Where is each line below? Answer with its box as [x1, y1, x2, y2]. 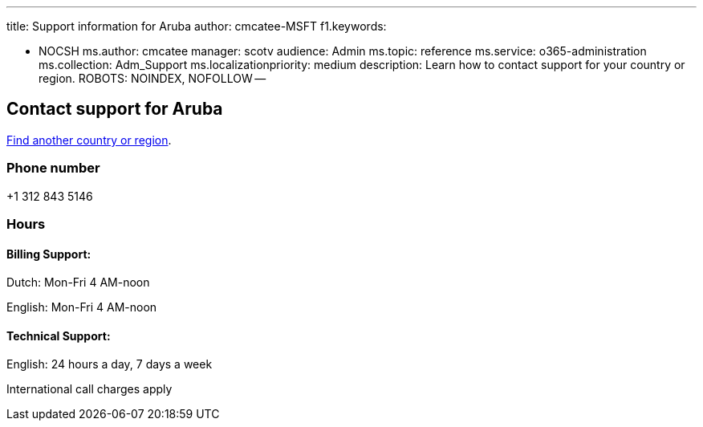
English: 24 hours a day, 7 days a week [6, 357, 213, 372]
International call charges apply [6, 382, 173, 396]
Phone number [6, 160, 100, 177]
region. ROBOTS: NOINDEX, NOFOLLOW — [39, 71, 266, 85]
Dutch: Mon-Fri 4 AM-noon [6, 275, 150, 290]
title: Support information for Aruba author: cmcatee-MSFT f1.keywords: [6, 19, 387, 33]
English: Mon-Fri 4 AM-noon [6, 300, 157, 315]
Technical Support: [6, 328, 111, 343]
